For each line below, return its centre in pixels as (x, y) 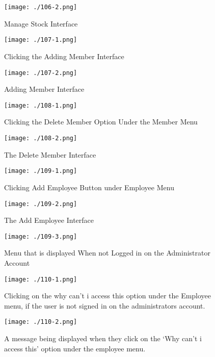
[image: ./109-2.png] (41, 204)
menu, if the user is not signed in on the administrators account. (105, 305)
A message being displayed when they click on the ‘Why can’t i (103, 338)
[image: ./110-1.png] (41, 279)
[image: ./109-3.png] (41, 236)
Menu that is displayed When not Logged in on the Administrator (107, 253)
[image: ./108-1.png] (41, 105)
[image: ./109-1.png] (41, 171)
